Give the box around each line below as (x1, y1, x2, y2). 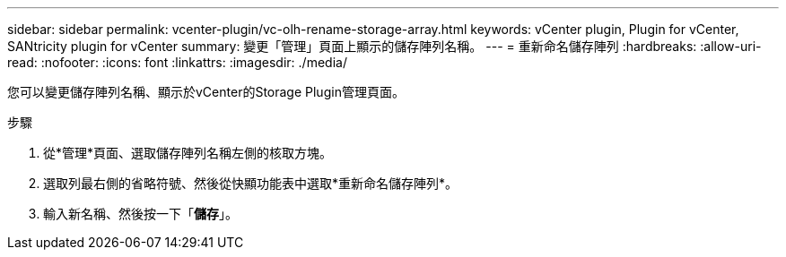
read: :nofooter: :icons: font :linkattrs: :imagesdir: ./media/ (7, 55, 347, 70)
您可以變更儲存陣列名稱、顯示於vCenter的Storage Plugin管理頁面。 (7, 84, 405, 99)
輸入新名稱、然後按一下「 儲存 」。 (43, 206, 238, 221)
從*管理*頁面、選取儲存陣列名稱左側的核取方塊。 (43, 145, 333, 160)
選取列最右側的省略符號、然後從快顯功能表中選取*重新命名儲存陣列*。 (43, 176, 458, 191)
